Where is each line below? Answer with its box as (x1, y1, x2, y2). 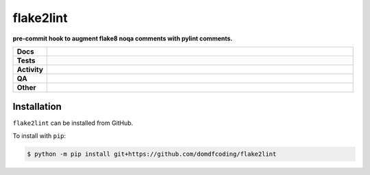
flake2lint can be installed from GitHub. (12, 119, 134, 127)
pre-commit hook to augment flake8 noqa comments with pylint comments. (12, 34, 233, 43)
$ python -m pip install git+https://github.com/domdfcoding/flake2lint (27, 150, 277, 158)
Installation (12, 101, 62, 113)
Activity (16, 65, 44, 74)
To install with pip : (12, 131, 66, 140)
